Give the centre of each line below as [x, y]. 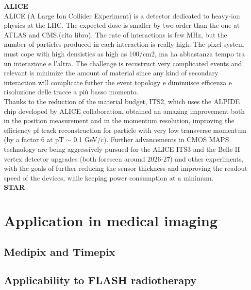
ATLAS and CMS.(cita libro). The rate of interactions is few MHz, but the [116, 34]
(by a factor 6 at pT [34, 139]
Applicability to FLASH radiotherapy [100, 280]
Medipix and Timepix [60, 251]
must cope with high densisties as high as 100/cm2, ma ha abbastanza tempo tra [125, 53]
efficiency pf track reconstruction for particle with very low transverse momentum [125, 130]
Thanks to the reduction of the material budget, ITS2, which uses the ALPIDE [122, 101]
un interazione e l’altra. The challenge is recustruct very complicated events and [123, 63]
